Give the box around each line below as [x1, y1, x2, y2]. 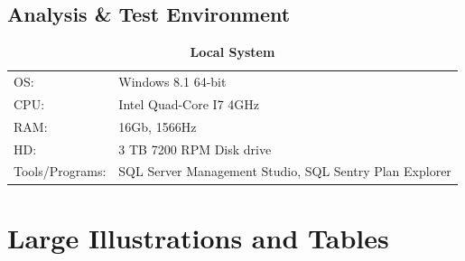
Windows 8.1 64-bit [118, 72, 227, 91]
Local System [190, 42, 275, 61]
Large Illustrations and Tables [7, 219, 389, 256]
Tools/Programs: [14, 162, 107, 181]
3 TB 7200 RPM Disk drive [118, 139, 272, 158]
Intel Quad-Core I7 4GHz [118, 94, 260, 113]
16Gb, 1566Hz [118, 117, 197, 135]
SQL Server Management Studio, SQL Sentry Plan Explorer [118, 162, 451, 181]
